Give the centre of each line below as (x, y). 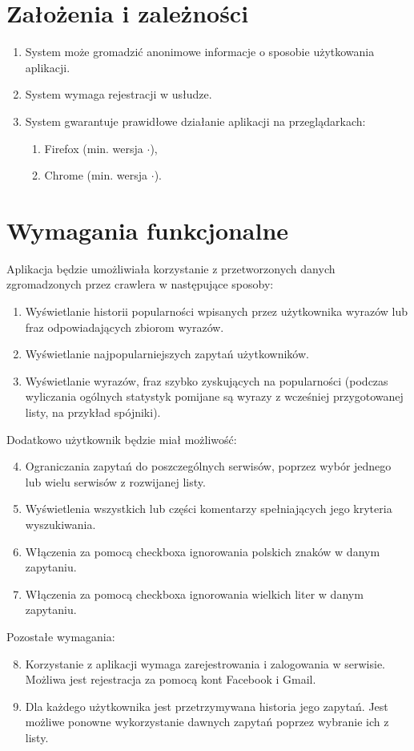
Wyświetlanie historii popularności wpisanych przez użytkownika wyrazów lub (217, 311)
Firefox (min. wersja (94, 148)
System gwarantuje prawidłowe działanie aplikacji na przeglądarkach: (195, 121)
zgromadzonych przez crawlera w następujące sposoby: (140, 284)
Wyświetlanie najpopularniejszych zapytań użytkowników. (167, 354)
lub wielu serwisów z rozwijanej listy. (115, 481)
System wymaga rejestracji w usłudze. (119, 94)
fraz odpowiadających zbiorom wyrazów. (125, 327)
